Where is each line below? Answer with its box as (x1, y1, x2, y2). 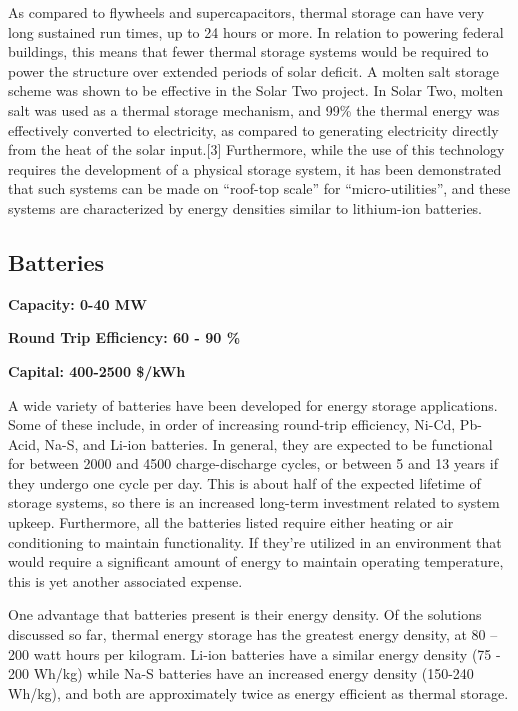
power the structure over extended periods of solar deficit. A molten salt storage (8, 60, 500, 81)
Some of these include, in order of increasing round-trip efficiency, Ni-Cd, (8, 414, 456, 435)
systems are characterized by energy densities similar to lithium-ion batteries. (8, 197, 483, 218)
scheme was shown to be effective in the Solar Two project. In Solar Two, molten (8, 80, 503, 101)
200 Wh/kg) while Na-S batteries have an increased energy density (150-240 (8, 663, 474, 684)
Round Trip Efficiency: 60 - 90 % (8, 327, 241, 348)
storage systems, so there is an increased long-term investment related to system (8, 492, 500, 513)
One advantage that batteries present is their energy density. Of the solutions (8, 604, 482, 625)
